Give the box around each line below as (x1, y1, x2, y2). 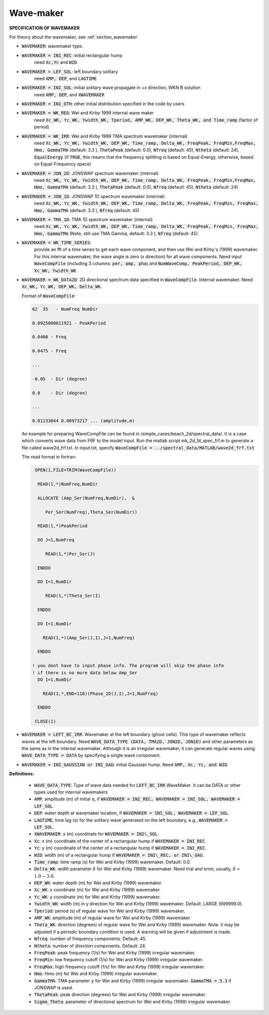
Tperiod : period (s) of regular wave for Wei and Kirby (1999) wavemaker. (34, 908, 185, 914)
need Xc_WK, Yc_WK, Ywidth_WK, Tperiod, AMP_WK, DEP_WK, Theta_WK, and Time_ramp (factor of (34, 117, 258, 123)
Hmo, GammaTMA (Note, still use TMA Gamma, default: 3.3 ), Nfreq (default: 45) (34, 230, 198, 237)
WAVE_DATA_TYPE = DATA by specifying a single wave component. (21, 753, 161, 759)
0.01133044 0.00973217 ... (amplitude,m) (32, 418, 135, 424)
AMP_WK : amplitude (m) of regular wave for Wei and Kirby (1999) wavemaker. (34, 915, 191, 921)
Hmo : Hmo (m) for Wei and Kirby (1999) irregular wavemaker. (34, 971, 158, 977)
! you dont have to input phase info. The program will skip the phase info (32, 663, 224, 669)
